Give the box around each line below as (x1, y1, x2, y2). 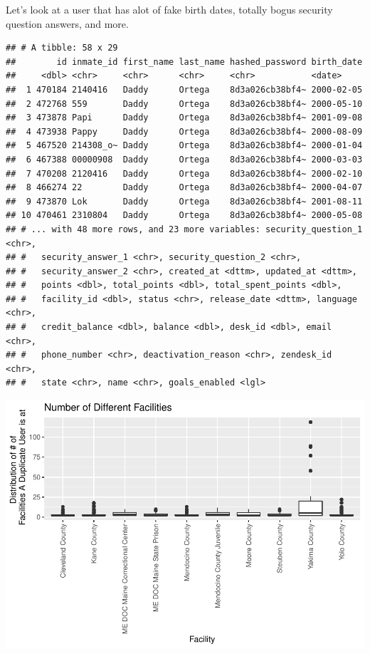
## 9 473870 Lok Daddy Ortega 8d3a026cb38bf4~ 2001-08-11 (6, 196, 363, 207)
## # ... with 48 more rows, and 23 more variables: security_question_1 (6, 224, 363, 234)
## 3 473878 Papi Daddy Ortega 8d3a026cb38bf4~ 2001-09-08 (6, 113, 363, 123)
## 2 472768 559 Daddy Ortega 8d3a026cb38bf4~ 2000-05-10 (6, 98, 363, 109)
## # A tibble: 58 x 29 (6, 43, 118, 53)
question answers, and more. (6, 16, 129, 31)
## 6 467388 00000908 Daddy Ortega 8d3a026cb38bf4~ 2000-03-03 (6, 154, 363, 165)
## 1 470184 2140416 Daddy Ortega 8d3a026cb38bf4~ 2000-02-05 (6, 84, 363, 95)
